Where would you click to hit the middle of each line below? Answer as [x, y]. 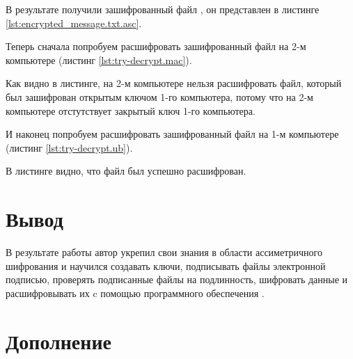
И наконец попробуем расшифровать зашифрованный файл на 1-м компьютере [172, 134]
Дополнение [58, 341]
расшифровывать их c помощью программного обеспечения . [135, 293]
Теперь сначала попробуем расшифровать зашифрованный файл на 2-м [156, 46]
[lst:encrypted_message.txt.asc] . [74, 23]
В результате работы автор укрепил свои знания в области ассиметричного [164, 252]
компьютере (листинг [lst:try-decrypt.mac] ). [99, 59]
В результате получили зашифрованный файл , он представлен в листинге [163, 9]
